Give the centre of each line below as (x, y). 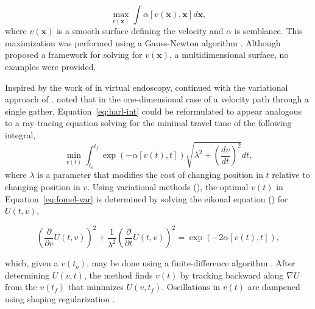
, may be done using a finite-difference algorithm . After (191, 263)
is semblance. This (268, 31)
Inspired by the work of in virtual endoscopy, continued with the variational (147, 87)
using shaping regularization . (60, 299)
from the (21, 287)
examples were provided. (51, 66)
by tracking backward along (232, 275)
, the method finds (118, 275)
